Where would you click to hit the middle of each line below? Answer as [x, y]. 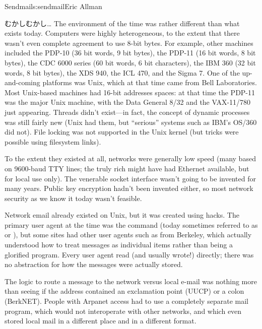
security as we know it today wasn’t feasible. [73, 198]
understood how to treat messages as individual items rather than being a [119, 245]
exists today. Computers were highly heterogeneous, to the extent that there [122, 33]
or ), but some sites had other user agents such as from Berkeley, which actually [128, 235]
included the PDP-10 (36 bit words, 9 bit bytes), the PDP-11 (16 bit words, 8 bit [130, 53]
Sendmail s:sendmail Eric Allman [53, 6]
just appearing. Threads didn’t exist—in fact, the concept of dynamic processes [127, 112]
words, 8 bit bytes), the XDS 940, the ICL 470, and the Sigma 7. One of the [122, 72]
